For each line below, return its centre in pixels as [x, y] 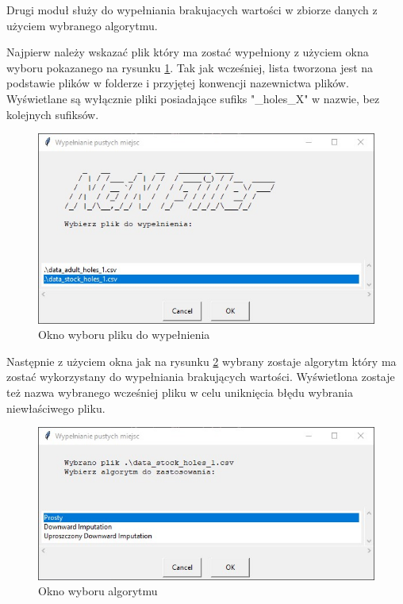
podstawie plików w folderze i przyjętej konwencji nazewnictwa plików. [178, 83]
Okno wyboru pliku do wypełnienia [124, 335]
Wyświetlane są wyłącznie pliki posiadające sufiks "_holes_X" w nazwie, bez [193, 98]
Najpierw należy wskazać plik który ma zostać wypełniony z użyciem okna [188, 52]
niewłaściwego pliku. [56, 408]
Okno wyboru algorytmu [98, 591]
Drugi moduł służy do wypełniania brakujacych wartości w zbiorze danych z [192, 10]
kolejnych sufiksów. [53, 114]
